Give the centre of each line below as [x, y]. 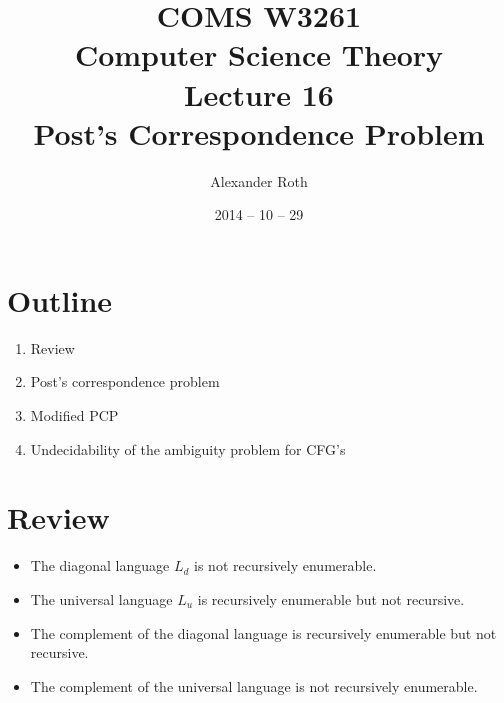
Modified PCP [74, 415]
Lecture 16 [259, 93]
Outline [60, 299]
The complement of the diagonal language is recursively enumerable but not [263, 632]
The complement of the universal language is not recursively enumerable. [254, 685]
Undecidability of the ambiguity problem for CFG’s [188, 448]
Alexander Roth [259, 180]
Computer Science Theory [259, 54]
